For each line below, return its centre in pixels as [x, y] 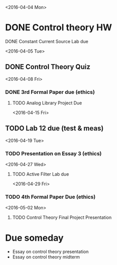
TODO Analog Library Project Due [47, 103]
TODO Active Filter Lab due [40, 174]
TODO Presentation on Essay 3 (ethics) [53, 154]
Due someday [34, 238]
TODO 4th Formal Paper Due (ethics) [50, 197]
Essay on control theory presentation [50, 252]
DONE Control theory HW [59, 28]
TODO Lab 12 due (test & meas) [54, 128]
